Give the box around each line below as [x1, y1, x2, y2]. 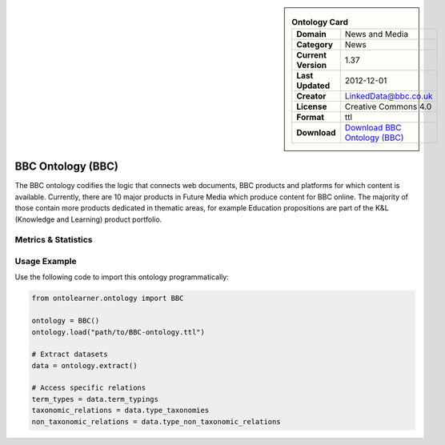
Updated [296, 80, 331, 91]
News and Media [344, 29, 408, 40]
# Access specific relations [31, 383, 146, 392]
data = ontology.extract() [31, 361, 138, 370]
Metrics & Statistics [14, 235, 93, 246]
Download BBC [344, 122, 402, 134]
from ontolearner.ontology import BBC [31, 294, 184, 303]
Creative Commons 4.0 [344, 101, 432, 112]
